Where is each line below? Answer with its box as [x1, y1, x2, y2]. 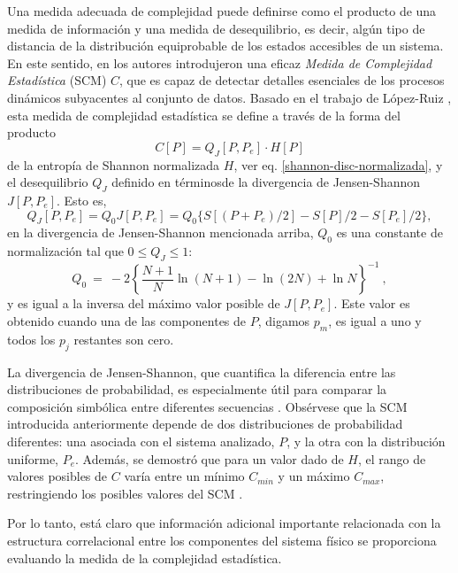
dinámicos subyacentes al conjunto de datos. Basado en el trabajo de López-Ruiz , [7, 88, 452, 106]
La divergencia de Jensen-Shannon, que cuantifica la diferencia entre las [7, 362, 396, 381]
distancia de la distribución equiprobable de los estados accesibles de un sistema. [7, 36, 444, 55]
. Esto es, [57, 190, 107, 209]
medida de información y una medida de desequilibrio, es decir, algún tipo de [7, 19, 425, 37]
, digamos [257, 312, 310, 330]
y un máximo [278, 467, 350, 485]
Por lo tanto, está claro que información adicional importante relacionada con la [7, 514, 441, 532]
